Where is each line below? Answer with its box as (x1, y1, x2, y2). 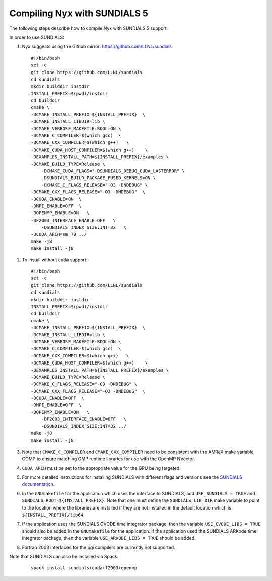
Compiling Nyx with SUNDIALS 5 (9, 8, 149, 19)
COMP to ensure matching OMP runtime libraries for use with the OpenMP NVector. (22, 456, 195, 462)
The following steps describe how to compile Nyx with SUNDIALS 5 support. (9, 25, 168, 31)
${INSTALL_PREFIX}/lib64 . (22, 512, 85, 518)
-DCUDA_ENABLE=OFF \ (31, 395, 84, 401)
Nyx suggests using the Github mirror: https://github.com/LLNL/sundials (22, 43, 172, 50)
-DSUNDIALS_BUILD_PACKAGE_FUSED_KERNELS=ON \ (41, 175, 156, 181)
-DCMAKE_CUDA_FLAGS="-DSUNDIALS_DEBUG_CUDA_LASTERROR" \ (41, 168, 185, 174)
